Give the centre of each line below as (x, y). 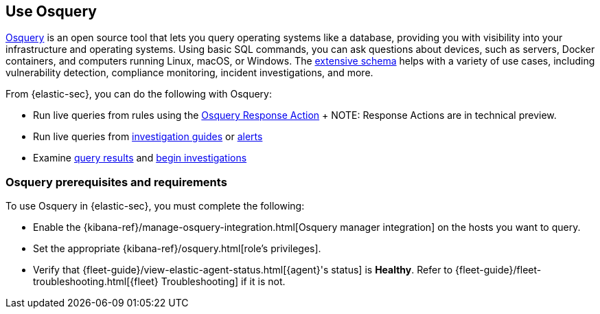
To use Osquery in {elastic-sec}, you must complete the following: (155, 206)
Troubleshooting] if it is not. (223, 282)
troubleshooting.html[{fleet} (96, 282)
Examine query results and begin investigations (140, 158)
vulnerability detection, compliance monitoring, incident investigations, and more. (189, 73)
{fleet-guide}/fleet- (498, 270)
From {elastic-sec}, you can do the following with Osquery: (139, 94)
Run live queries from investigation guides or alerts (148, 137)
